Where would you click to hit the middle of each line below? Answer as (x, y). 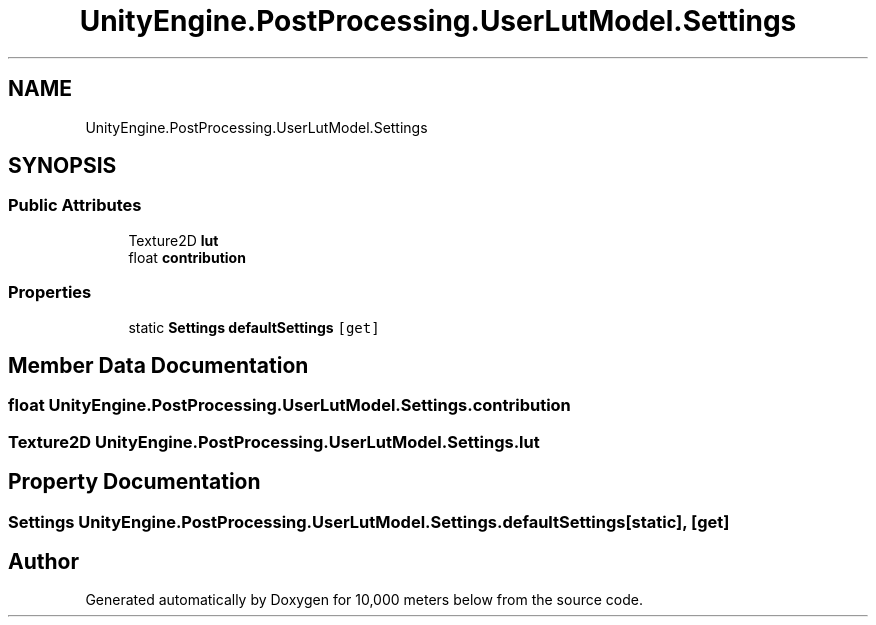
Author (43, 562)
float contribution (187, 257)
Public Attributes (75, 205)
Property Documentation (134, 482)
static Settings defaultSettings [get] (254, 327)
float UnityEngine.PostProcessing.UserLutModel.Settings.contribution (289, 405)
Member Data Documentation (158, 365)
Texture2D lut (173, 240)
